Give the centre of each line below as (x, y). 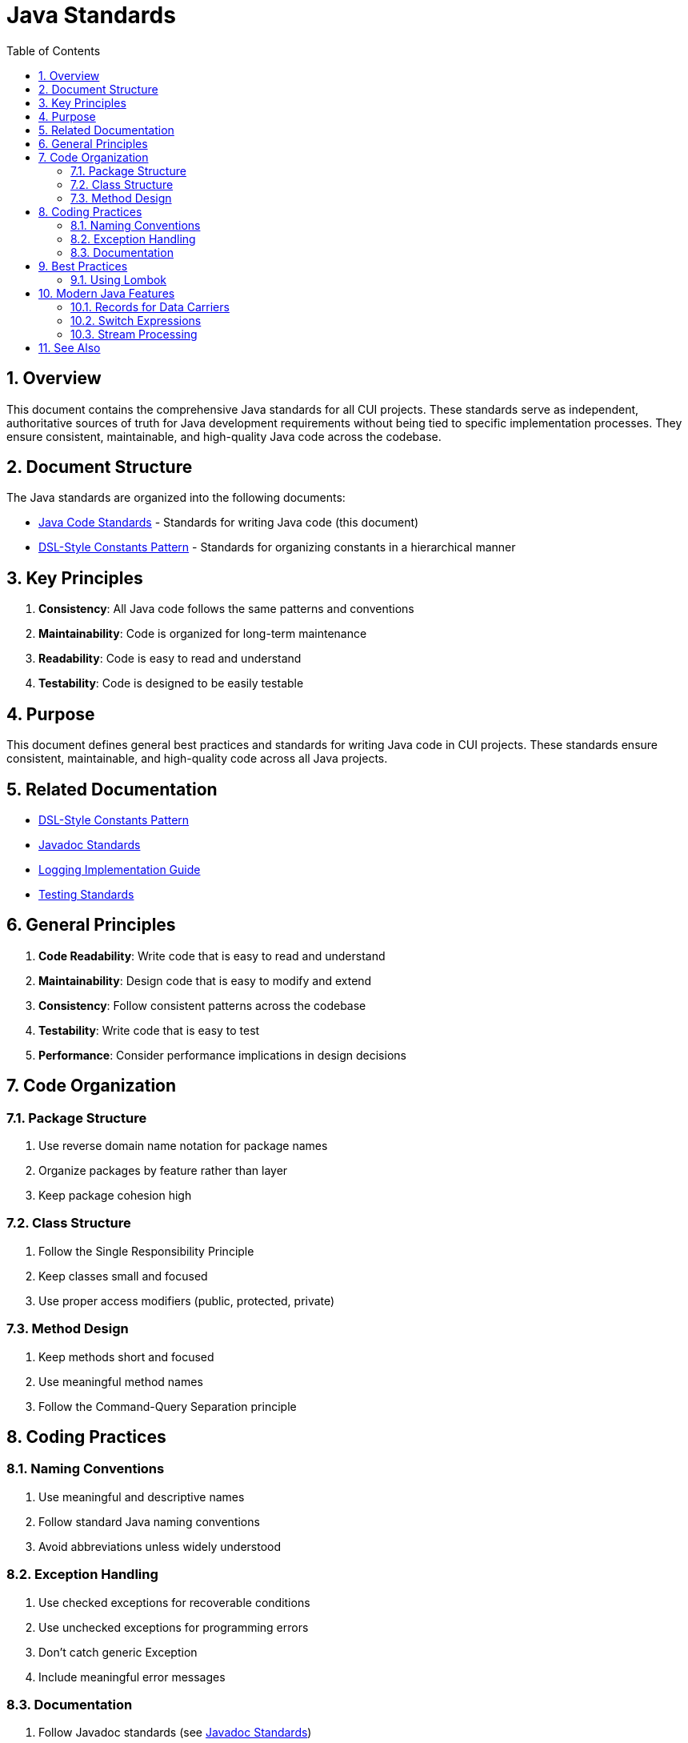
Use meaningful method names (121, 1381)
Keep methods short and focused (126, 1356)
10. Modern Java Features (107, 293)
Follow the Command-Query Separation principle (168, 1406)
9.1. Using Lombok (119, 279)
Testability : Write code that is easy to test (149, 1030)
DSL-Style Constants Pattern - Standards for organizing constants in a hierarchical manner (277, 547)
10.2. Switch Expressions (136, 320)
